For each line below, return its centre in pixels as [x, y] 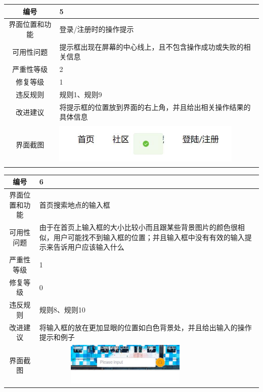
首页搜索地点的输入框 [75, 204]
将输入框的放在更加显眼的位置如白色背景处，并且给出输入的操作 [145, 327]
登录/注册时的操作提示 [97, 29]
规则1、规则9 [81, 94]
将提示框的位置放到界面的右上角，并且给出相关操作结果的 [155, 107]
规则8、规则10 [62, 309]
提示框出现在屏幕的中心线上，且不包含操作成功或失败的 [151, 46]
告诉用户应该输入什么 [89, 247]
